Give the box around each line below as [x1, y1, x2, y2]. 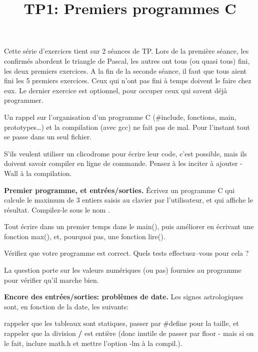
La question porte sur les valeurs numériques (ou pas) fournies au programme [4, 265, 241, 275]
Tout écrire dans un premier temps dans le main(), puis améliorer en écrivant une [4, 221, 254, 232]
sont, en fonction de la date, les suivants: [4, 301, 129, 311]
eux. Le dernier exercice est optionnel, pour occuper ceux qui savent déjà [4, 85, 227, 95]
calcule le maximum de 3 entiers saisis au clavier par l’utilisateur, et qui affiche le [4, 195, 253, 205]
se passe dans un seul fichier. [4, 131, 92, 142]
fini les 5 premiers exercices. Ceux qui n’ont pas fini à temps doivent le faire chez [4, 75, 251, 86]
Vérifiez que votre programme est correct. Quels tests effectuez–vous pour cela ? [4, 248, 249, 258]
